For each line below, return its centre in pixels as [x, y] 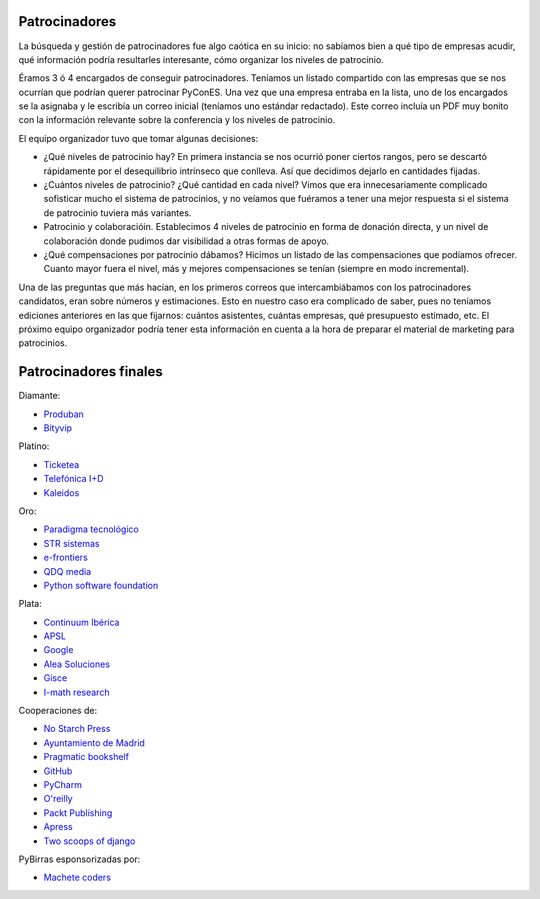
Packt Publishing [78, 812]
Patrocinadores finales [91, 371]
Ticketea [61, 464]
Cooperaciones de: [58, 711]
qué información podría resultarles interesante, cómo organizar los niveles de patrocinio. [201, 59]
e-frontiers [66, 557]
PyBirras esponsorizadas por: [79, 859]
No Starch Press [77, 729]
